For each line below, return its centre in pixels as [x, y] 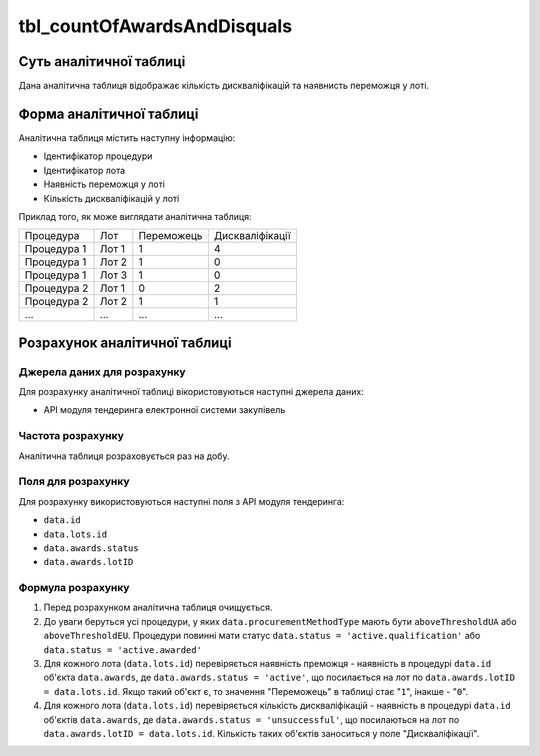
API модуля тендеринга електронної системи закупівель [164, 410]
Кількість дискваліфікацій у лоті [111, 198]
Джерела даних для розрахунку [102, 372]
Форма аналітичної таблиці [108, 113]
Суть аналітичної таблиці [102, 61]
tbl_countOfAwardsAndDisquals [155, 26]
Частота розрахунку [71, 436]
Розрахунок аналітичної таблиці [125, 342]
